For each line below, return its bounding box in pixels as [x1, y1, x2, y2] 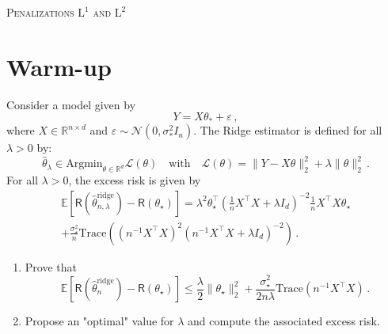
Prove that [25, 258, 77, 275]
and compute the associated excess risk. [188, 313, 380, 328]
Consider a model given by [6, 96, 136, 112]
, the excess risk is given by [68, 172, 201, 188]
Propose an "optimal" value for [25, 313, 174, 328]
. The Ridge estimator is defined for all [193, 122, 382, 139]
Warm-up [6, 50, 112, 82]
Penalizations [6, 4, 74, 20]
